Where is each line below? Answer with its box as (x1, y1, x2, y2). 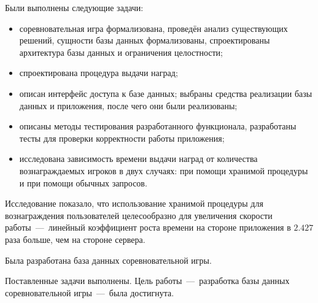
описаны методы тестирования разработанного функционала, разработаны (19, 120, 297, 132)
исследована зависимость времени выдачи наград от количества (19, 152, 258, 165)
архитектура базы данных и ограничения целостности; (19, 45, 223, 58)
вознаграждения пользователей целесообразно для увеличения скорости (5, 209, 273, 221)
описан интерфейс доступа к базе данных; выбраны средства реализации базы (19, 86, 312, 99)
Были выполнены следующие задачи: (5, 1, 144, 13)
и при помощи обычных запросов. (19, 176, 147, 189)
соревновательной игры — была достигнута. (5, 286, 174, 299)
